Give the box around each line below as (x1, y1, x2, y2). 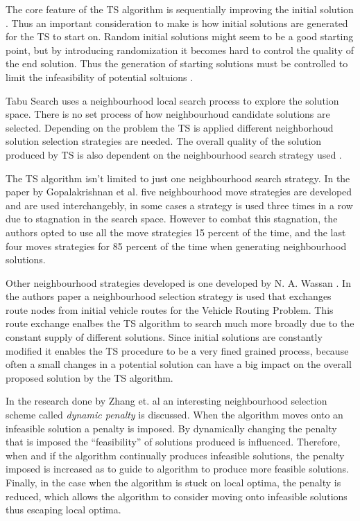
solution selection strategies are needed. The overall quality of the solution (6, 134, 322, 148)
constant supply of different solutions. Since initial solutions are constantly (6, 330, 323, 344)
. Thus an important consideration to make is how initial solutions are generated (6, 15, 348, 30)
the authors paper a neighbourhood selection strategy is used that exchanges (6, 289, 332, 303)
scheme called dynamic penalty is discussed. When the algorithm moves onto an (6, 407, 343, 422)
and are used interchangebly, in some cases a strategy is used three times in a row (6, 197, 353, 212)
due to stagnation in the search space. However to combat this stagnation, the (6, 211, 338, 226)
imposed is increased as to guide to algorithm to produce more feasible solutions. (6, 461, 349, 476)
